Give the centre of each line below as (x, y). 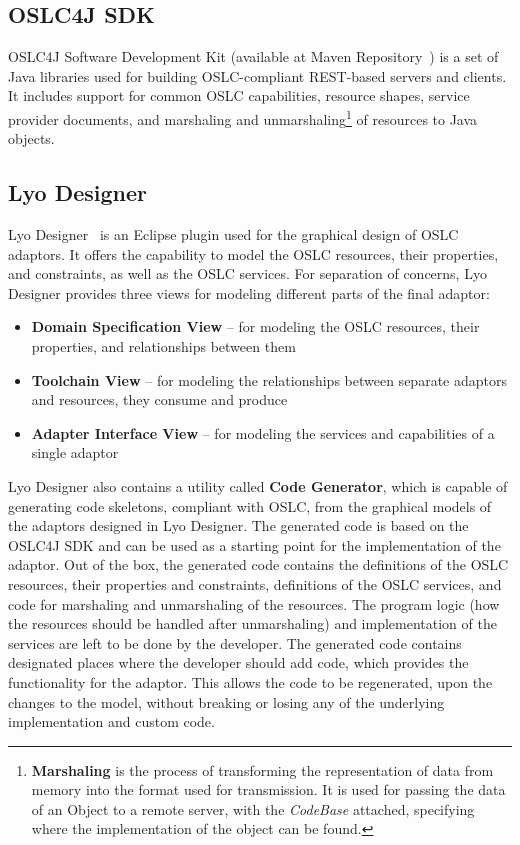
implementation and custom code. (111, 721)
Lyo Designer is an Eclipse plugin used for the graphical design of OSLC (233, 234)
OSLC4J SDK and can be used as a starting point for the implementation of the (254, 544)
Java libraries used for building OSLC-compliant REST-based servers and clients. (257, 75)
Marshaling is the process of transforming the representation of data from (262, 769)
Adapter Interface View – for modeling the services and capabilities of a (263, 432)
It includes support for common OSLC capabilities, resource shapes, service (239, 95)
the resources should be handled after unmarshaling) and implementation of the (252, 623)
